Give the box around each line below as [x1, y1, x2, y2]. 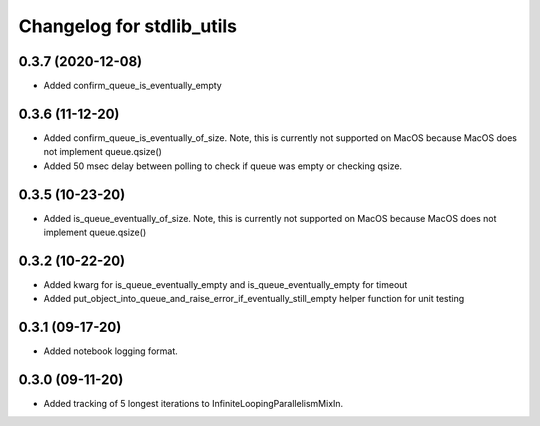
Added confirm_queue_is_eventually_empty [43, 80, 222, 92]
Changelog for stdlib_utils [18, 15, 238, 37]
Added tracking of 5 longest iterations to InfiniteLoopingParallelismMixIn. [43, 398, 344, 410]
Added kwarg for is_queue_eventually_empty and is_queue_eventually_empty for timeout [43, 278, 408, 290]
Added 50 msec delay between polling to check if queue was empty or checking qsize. [43, 160, 403, 172]
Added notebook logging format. [43, 345, 179, 357]
